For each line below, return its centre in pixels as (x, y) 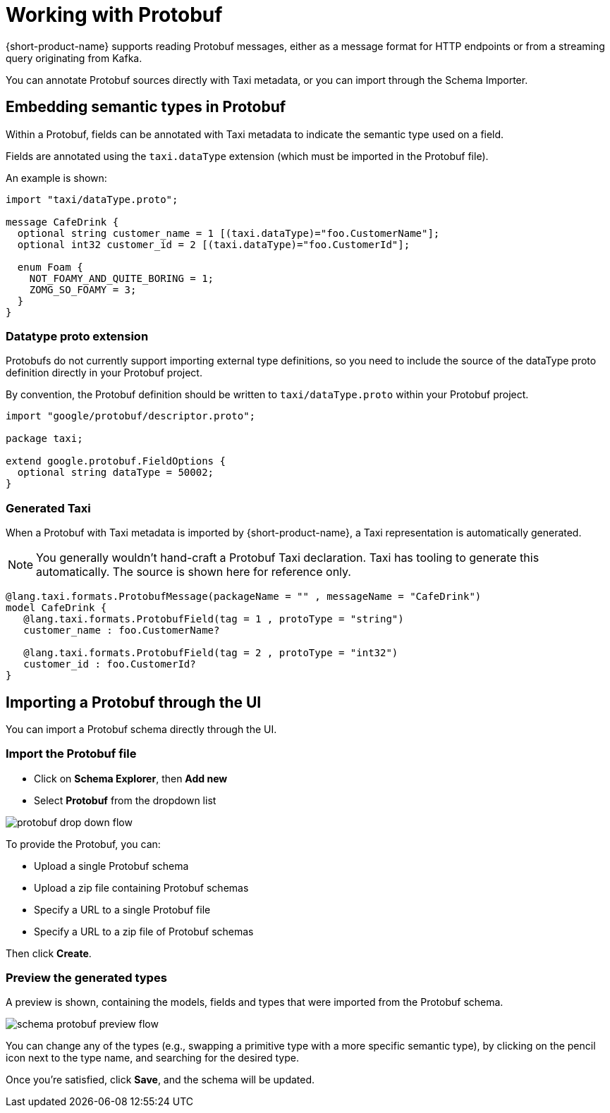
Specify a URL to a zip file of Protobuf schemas (144, 931)
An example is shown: (56, 178)
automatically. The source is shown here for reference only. (194, 572)
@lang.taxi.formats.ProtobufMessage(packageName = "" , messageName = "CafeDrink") (244, 597)
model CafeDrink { (56, 608)
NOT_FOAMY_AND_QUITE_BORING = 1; (122, 278)
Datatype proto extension (77, 336)
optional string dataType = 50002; (116, 473)
